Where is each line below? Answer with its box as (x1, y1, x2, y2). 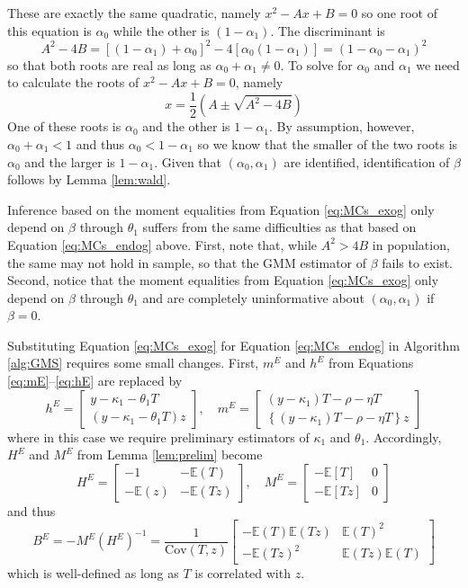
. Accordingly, (365, 427, 442, 446)
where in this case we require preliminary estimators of (7, 427, 310, 446)
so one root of (361, 4, 437, 22)
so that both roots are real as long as (7, 55, 211, 74)
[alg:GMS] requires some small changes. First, (7, 353, 259, 372)
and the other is (142, 117, 230, 136)
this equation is (7, 21, 92, 40)
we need (416, 55, 460, 74)
